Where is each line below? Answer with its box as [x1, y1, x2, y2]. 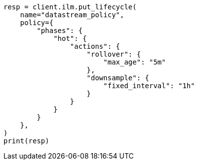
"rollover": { [86, 50, 141, 58]
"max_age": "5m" [103, 58, 166, 66]
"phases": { [37, 27, 83, 34]
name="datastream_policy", [20, 11, 124, 19]
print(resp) [3, 137, 49, 145]
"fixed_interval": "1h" [103, 82, 195, 90]
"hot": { [53, 34, 87, 42]
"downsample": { [86, 74, 150, 82]
